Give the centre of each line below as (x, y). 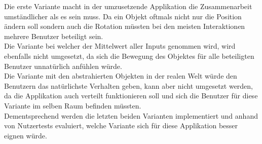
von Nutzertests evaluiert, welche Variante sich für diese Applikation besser (121, 125)
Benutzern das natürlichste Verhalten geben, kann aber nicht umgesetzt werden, (129, 85)
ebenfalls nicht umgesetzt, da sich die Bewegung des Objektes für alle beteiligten (129, 56)
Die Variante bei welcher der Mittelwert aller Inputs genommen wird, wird (120, 46)
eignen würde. (26, 135)
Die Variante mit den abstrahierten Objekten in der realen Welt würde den (121, 76)
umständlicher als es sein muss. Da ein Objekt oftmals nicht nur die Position (123, 16)
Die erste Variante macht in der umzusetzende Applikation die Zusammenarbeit (128, 6)
